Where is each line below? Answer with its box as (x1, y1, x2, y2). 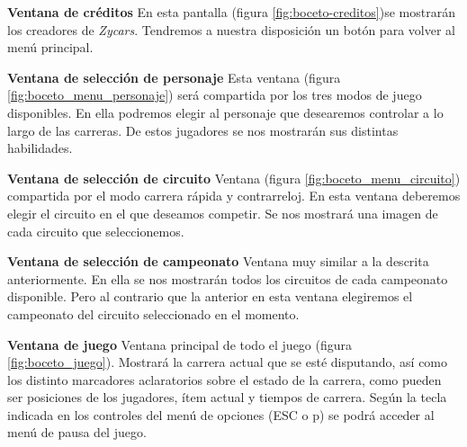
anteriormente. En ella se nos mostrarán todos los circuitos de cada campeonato (7, 269, 448, 288)
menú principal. (7, 38, 94, 57)
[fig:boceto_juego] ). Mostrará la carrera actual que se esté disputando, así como (7, 353, 448, 371)
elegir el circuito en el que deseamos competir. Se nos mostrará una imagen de (7, 203, 438, 222)
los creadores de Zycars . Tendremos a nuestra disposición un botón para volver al (7, 20, 455, 39)
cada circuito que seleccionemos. (7, 221, 184, 240)
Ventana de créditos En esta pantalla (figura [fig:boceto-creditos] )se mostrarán (7, 3, 455, 21)
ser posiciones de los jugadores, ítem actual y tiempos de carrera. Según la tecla (7, 388, 447, 407)
